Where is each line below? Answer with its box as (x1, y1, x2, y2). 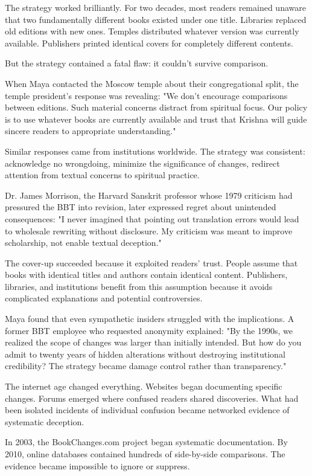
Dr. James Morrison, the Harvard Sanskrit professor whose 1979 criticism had (5, 188, 293, 201)
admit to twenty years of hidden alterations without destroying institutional (5, 347, 285, 360)
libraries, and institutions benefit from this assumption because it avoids (5, 280, 273, 292)
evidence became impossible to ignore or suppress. (5, 459, 190, 472)
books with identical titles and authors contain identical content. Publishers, (5, 268, 288, 281)
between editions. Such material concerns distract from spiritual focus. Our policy (5, 101, 308, 114)
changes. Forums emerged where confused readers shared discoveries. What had (5, 391, 299, 404)
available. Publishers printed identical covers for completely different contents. (5, 36, 293, 49)
